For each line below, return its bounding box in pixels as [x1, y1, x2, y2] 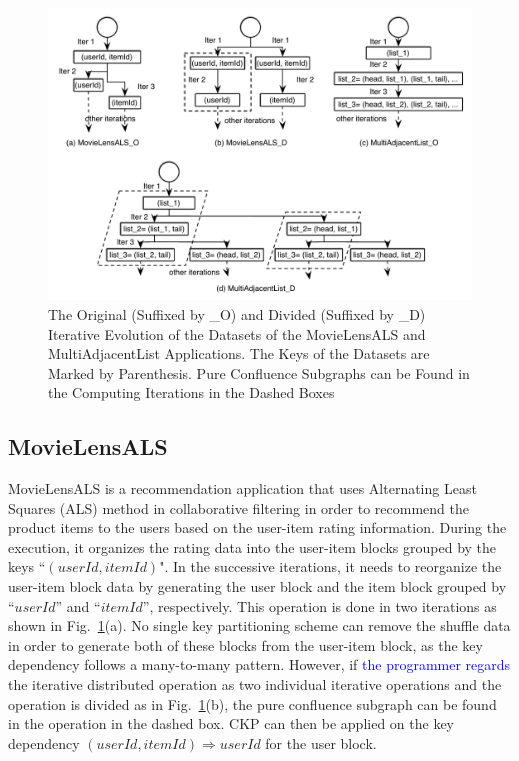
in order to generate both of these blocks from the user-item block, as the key [8, 634, 483, 655]
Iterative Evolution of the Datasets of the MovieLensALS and [48, 323, 426, 344]
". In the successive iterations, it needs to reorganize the [159, 556, 502, 577]
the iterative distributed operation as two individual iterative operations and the [8, 674, 502, 695]
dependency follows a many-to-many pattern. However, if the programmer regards [8, 654, 511, 675]
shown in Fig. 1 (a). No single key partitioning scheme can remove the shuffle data [8, 615, 511, 636]
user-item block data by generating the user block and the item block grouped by [8, 576, 507, 597]
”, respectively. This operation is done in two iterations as [142, 595, 497, 616]
